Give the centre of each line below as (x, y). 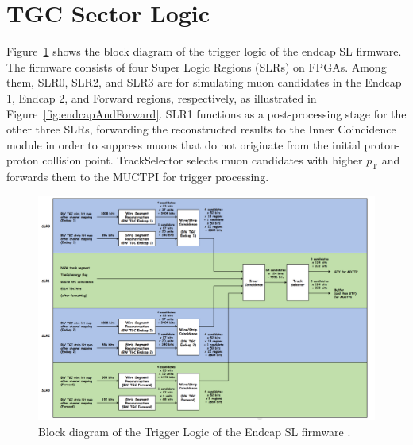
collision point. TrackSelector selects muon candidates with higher (203, 160)
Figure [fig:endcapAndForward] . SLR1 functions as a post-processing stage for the (206, 113)
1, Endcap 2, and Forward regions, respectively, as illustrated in (162, 97)
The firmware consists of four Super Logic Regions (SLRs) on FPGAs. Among (197, 66)
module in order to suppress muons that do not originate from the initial (183, 144)
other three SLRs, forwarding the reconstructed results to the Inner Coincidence (201, 129)
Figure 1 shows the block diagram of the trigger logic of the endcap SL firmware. (204, 51)
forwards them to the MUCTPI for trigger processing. (138, 177)
